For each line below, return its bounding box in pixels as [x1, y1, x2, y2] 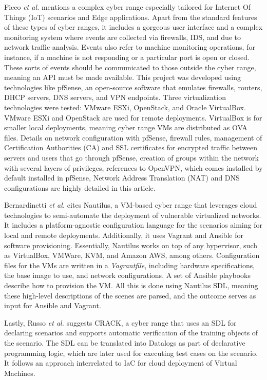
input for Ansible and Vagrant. [4, 300, 101, 311]
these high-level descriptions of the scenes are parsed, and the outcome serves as [4, 290, 256, 301]
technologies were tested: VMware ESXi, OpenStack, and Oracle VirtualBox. [4, 102, 246, 112]
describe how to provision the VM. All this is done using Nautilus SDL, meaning [4, 280, 258, 291]
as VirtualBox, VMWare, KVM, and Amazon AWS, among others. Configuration [4, 250, 260, 261]
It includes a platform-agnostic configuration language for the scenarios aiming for [4, 219, 262, 230]
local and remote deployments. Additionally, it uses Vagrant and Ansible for [4, 230, 243, 241]
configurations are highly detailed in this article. [4, 182, 156, 193]
